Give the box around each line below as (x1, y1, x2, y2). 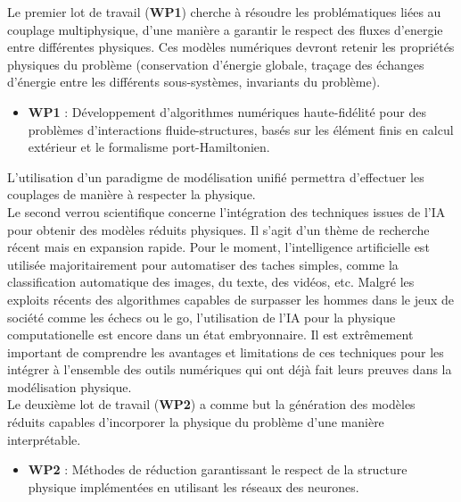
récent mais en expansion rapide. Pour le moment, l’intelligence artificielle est (7, 238, 430, 256)
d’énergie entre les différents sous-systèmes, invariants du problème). (7, 72, 381, 91)
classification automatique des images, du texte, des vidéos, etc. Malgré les (7, 272, 415, 291)
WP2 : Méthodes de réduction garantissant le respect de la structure (28, 460, 407, 479)
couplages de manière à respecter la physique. (7, 185, 256, 204)
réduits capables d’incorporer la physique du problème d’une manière (7, 413, 384, 431)
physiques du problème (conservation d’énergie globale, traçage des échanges (7, 54, 424, 73)
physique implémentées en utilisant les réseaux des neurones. (28, 477, 359, 496)
